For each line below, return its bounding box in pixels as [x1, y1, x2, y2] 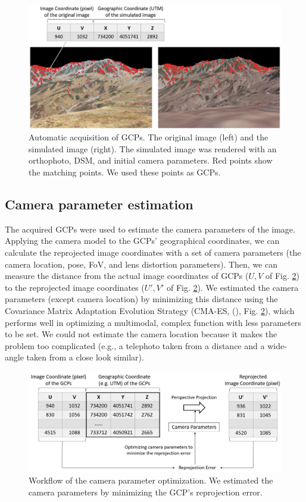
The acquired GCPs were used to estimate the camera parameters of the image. [5, 222, 295, 235]
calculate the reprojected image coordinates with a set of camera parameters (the [5, 246, 301, 259]
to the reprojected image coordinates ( [5, 281, 145, 293]
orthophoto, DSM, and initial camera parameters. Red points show [29, 154, 273, 167]
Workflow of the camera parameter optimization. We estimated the [29, 474, 273, 487]
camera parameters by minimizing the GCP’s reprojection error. [29, 485, 263, 498]
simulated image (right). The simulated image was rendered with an [29, 142, 277, 155]
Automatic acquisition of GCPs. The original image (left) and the [29, 131, 268, 143]
